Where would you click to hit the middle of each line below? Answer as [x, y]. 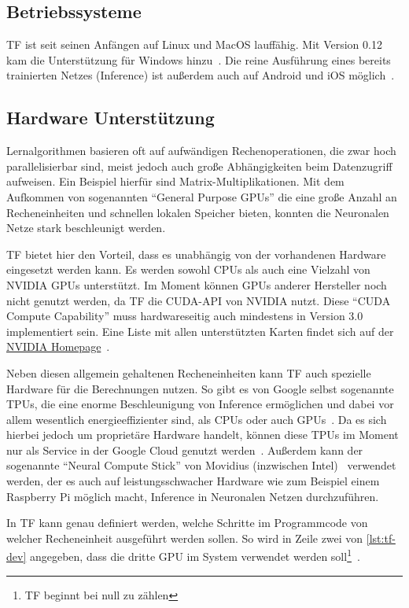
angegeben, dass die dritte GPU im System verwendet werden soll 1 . [195, 555]
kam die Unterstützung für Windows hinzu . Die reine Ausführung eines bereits [199, 59]
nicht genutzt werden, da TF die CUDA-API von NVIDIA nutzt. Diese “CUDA [199, 300]
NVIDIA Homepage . [58, 346]
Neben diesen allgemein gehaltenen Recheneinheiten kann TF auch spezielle [189, 372]
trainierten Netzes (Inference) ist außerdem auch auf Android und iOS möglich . [201, 75]
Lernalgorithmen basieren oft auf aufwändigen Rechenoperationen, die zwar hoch [201, 151]
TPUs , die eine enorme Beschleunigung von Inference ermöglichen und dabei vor [200, 404]
